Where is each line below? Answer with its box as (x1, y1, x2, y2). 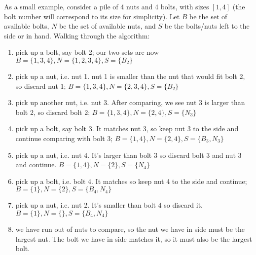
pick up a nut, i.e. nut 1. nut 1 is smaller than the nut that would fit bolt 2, (15, 71, 245, 81)
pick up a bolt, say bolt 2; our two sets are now (15, 47, 159, 57)
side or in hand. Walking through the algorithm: (4, 30, 150, 40)
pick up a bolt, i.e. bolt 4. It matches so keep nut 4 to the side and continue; (15, 176, 247, 186)
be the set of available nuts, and (59, 21, 156, 31)
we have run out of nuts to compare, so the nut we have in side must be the (15, 223, 245, 234)
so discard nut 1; (15, 80, 66, 91)
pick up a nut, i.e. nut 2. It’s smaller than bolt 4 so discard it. (15, 200, 203, 210)
